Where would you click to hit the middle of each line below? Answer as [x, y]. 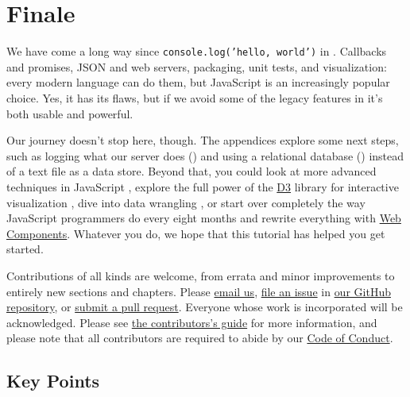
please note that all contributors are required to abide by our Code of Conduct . [200, 338]
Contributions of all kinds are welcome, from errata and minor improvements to [201, 275]
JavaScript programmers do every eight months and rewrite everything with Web [204, 218]
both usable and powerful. [70, 113]
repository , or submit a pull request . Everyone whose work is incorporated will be [205, 307]
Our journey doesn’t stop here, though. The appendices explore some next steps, [203, 140]
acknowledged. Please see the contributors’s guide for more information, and [192, 322]
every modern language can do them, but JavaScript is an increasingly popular [198, 82]
